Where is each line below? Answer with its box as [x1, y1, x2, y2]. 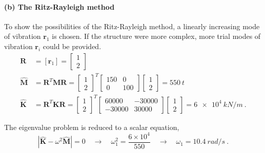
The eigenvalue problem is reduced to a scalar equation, [4, 121, 179, 132]
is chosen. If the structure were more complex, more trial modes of [52, 31, 261, 41]
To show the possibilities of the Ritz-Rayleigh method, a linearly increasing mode [4, 20, 260, 31]
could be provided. [43, 40, 101, 51]
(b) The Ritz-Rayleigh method [4, 1, 115, 12]
